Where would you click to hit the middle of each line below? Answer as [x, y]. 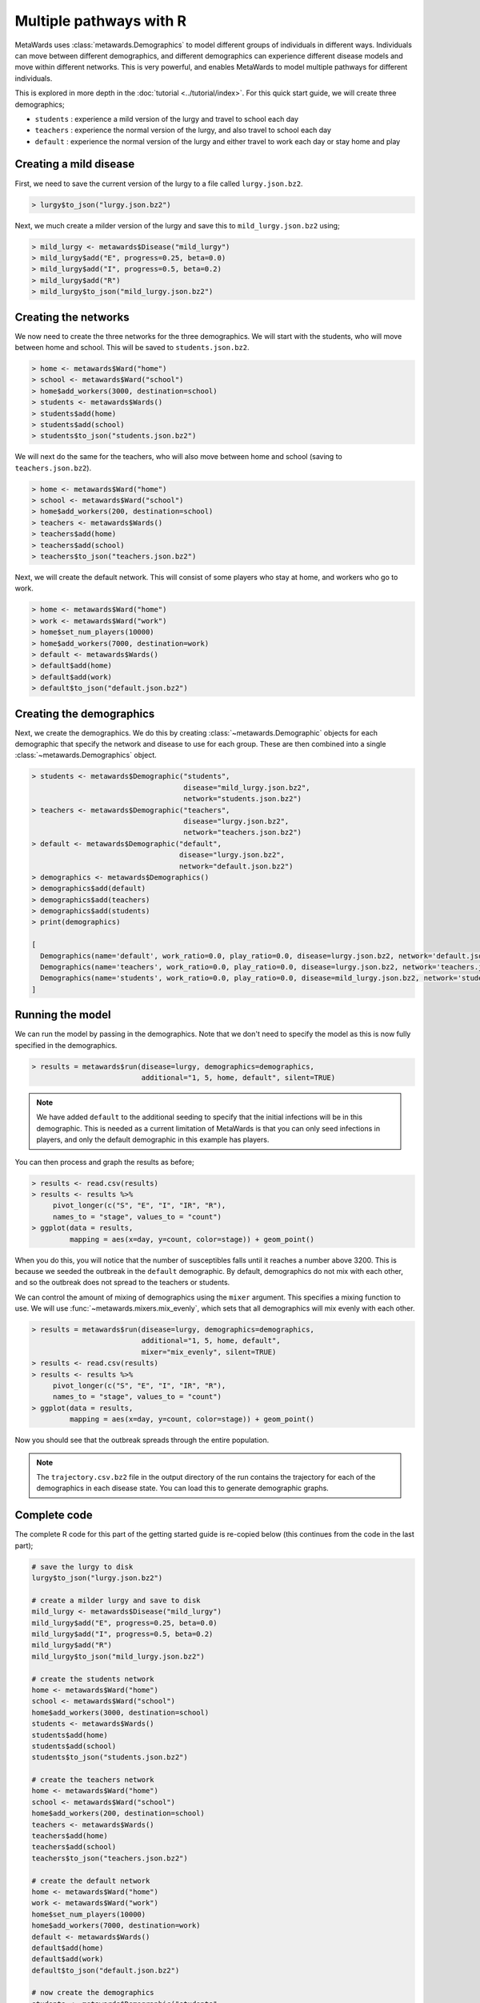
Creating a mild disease [75, 164]
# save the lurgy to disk [82, 1567]
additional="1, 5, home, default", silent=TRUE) [238, 1078]
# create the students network [93, 1679]
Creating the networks [72, 317]
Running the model [63, 1015]
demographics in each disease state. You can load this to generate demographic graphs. [183, 1488]
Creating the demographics [85, 713]
